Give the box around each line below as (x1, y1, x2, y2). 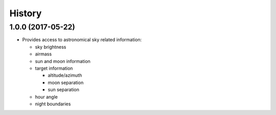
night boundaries (35, 101, 71, 107)
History (9, 8, 42, 19)
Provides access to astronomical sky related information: (22, 37, 142, 43)
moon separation (48, 79, 84, 85)
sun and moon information (35, 58, 90, 64)
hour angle (35, 94, 58, 100)
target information (35, 65, 73, 71)
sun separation (48, 87, 79, 93)
